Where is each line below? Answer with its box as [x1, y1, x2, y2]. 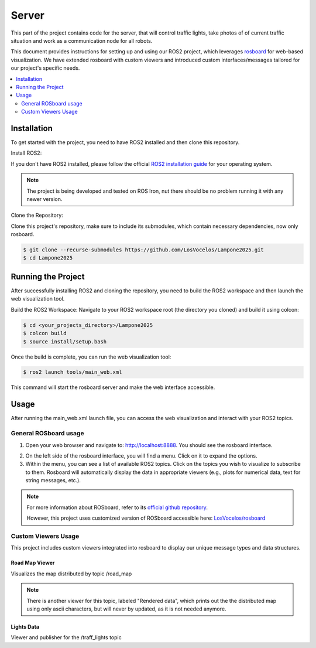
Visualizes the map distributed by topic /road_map [11, 570, 132, 577]
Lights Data [11, 623, 40, 630]
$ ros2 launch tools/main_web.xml [23, 369, 122, 376]
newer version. [26, 195, 63, 202]
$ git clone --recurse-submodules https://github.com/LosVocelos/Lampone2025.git [23, 247, 265, 253]
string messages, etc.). [25, 477, 81, 484]
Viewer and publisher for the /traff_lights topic [11, 634, 122, 641]
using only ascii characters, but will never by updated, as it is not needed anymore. [26, 605, 226, 612]
